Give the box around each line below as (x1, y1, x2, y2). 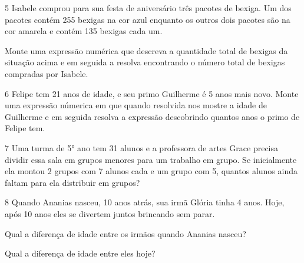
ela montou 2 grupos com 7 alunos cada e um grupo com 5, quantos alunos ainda (5, 165, 298, 177)
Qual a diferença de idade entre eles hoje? (5, 247, 156, 259)
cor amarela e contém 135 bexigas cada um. (5, 25, 163, 37)
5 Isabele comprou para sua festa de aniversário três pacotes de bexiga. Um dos (5, 2, 292, 14)
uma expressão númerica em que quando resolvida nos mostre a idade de (5, 99, 267, 111)
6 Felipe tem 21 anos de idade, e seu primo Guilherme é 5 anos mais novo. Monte (5, 87, 299, 99)
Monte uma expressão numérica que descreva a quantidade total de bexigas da (5, 44, 288, 56)
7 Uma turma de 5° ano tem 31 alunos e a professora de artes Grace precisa (5, 141, 279, 154)
